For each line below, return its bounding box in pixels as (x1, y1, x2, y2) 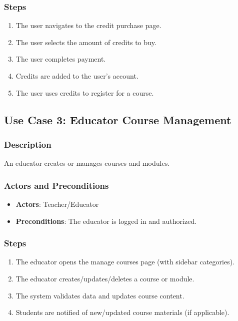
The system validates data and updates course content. (15, 290, 184, 300)
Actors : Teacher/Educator (15, 199, 99, 209)
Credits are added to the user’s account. (15, 71, 138, 81)
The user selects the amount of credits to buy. (15, 37, 156, 47)
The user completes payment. (15, 54, 106, 64)
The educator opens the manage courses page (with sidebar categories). (15, 256, 235, 267)
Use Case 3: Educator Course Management (4, 112, 231, 127)
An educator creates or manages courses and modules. (4, 158, 170, 168)
